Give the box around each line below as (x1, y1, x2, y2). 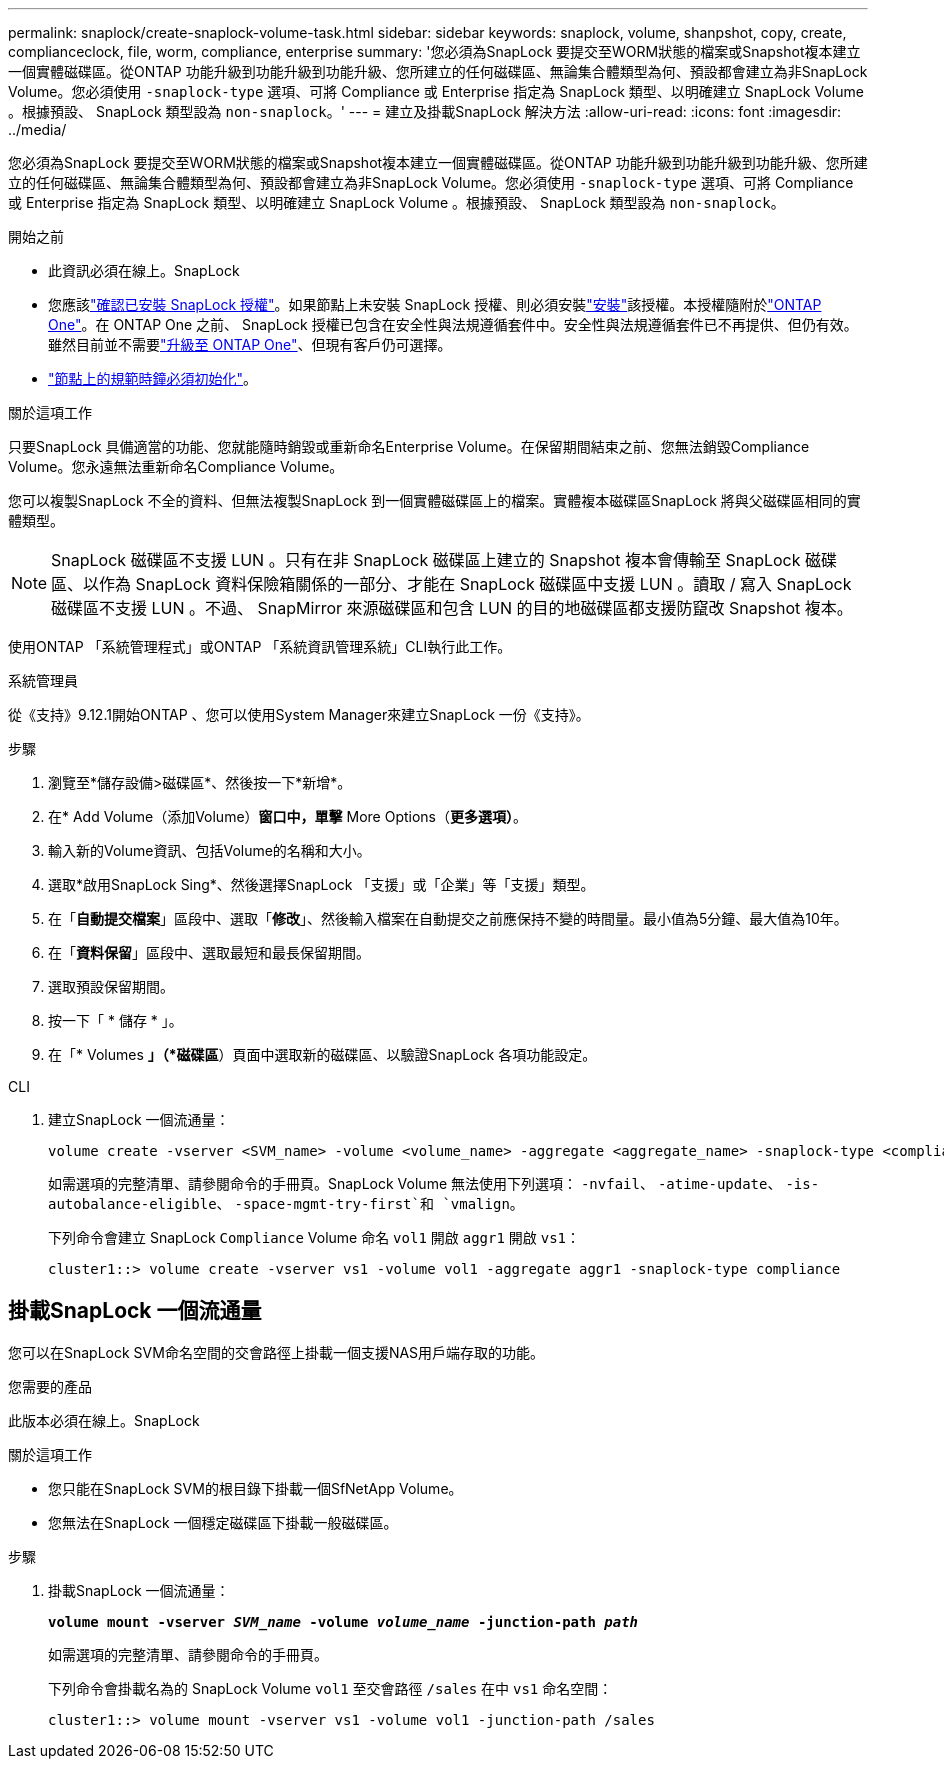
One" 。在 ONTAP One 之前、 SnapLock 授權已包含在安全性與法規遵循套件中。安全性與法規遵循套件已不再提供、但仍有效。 (48, 316, 858, 333)
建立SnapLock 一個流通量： (48, 1111, 230, 1128)
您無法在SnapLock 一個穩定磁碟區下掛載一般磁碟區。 (48, 1513, 398, 1531)
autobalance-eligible (48, 1196, 217, 1212)
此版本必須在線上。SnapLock (8, 1411, 200, 1429)
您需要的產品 (8, 1377, 92, 1395)
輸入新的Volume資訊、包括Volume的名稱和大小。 (48, 842, 371, 859)
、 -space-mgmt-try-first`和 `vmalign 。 (216, 1195, 524, 1212)
